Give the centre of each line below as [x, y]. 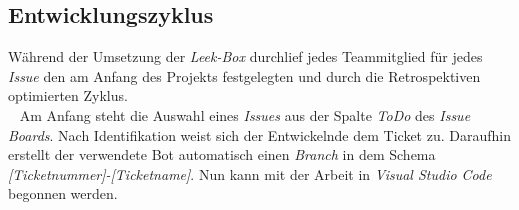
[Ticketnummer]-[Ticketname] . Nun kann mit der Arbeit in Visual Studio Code [250, 173]
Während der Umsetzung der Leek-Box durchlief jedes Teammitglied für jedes [245, 56]
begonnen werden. [63, 193]
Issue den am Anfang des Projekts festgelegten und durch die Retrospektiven [244, 75]
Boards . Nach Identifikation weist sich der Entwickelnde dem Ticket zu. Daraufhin [259, 134]
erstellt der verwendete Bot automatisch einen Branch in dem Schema [222, 154]
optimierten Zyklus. [68, 95]
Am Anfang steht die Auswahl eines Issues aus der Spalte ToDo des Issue [245, 114]
